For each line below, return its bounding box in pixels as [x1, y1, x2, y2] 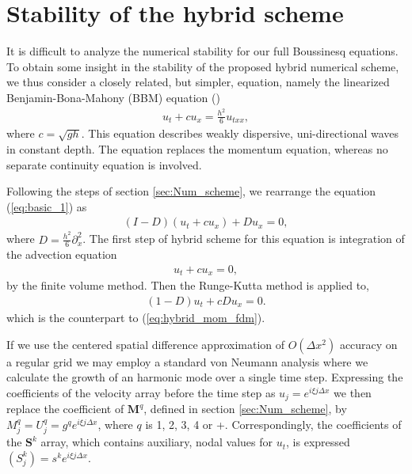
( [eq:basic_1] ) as [6, 198, 87, 214]
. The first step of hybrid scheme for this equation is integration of [82, 230, 405, 247]
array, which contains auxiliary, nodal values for [40, 434, 273, 450]
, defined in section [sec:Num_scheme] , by [143, 400, 347, 417]
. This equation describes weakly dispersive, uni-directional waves [81, 125, 399, 142]
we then [334, 384, 372, 400]
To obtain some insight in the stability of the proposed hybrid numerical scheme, [6, 58, 399, 74]
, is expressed [286, 434, 350, 450]
